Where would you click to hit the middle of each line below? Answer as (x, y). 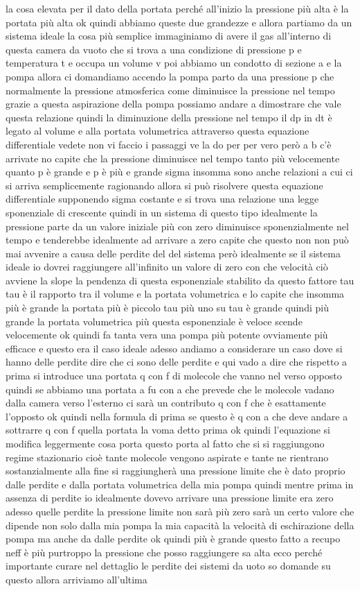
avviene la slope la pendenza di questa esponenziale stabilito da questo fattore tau (180, 280)
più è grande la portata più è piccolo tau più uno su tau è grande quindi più (167, 308)
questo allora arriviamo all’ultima (76, 579)
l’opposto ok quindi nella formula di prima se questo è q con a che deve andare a (177, 416)
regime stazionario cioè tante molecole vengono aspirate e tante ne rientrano (167, 457)
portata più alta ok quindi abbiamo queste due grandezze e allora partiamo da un (179, 22)
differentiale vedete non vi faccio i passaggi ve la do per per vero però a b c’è (169, 144)
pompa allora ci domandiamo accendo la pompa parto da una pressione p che (170, 76)
